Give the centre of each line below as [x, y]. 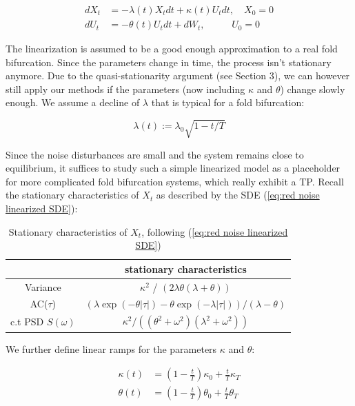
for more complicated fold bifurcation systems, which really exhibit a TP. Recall [175, 181]
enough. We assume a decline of [73, 102]
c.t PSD [27, 322]
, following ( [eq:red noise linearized [215, 231]
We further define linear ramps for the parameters [111, 348]
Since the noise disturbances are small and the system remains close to [155, 154]
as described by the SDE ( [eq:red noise [238, 195]
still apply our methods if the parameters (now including [125, 89]
